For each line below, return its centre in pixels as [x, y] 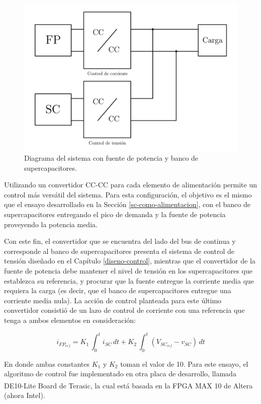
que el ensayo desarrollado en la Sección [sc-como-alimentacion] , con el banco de [127, 204]
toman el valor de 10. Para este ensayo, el [184, 363]
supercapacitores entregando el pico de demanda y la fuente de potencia [115, 214]
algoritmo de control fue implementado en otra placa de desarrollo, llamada [120, 374]
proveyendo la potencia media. [51, 224]
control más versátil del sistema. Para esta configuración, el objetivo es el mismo [128, 194]
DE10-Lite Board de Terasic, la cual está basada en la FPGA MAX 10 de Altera [128, 385]
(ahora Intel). [25, 395]
